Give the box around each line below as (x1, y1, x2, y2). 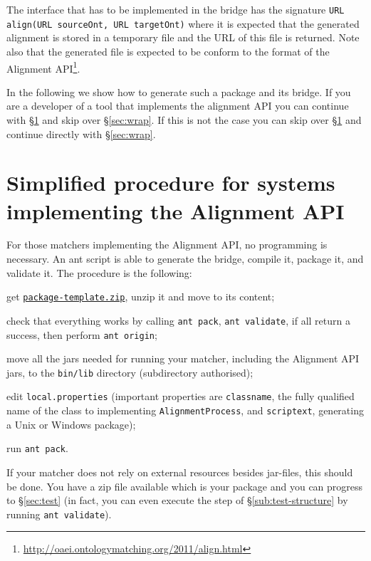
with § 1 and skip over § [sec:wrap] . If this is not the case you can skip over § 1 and (6, 112, 362, 127)
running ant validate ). (6, 506, 112, 521)
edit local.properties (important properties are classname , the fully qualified (6, 389, 355, 404)
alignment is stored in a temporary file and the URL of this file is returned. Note (6, 30, 360, 45)
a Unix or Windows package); (6, 416, 136, 431)
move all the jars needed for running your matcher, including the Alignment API (6, 351, 360, 366)
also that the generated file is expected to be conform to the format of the (6, 43, 330, 58)
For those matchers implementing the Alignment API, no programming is (6, 237, 328, 252)
